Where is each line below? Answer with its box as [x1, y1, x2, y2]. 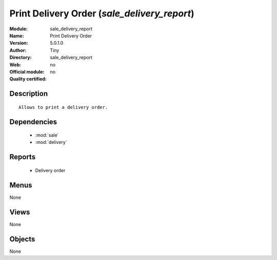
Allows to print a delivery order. [18, 104, 108, 110]
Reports [9, 153, 36, 161]
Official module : [9, 68, 45, 75]
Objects [9, 234, 35, 244]
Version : [9, 40, 28, 46]
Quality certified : [9, 76, 47, 82]
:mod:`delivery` [35, 139, 67, 145]
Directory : [9, 54, 32, 61]
